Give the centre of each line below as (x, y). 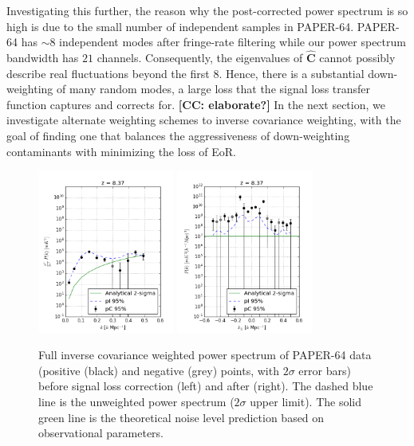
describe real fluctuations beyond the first (108, 73)
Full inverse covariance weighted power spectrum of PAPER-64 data (205, 355)
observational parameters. (101, 433)
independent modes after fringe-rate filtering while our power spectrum (233, 42)
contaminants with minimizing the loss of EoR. (122, 151)
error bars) (325, 370)
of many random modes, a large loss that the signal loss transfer (213, 89)
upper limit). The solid (306, 402)
